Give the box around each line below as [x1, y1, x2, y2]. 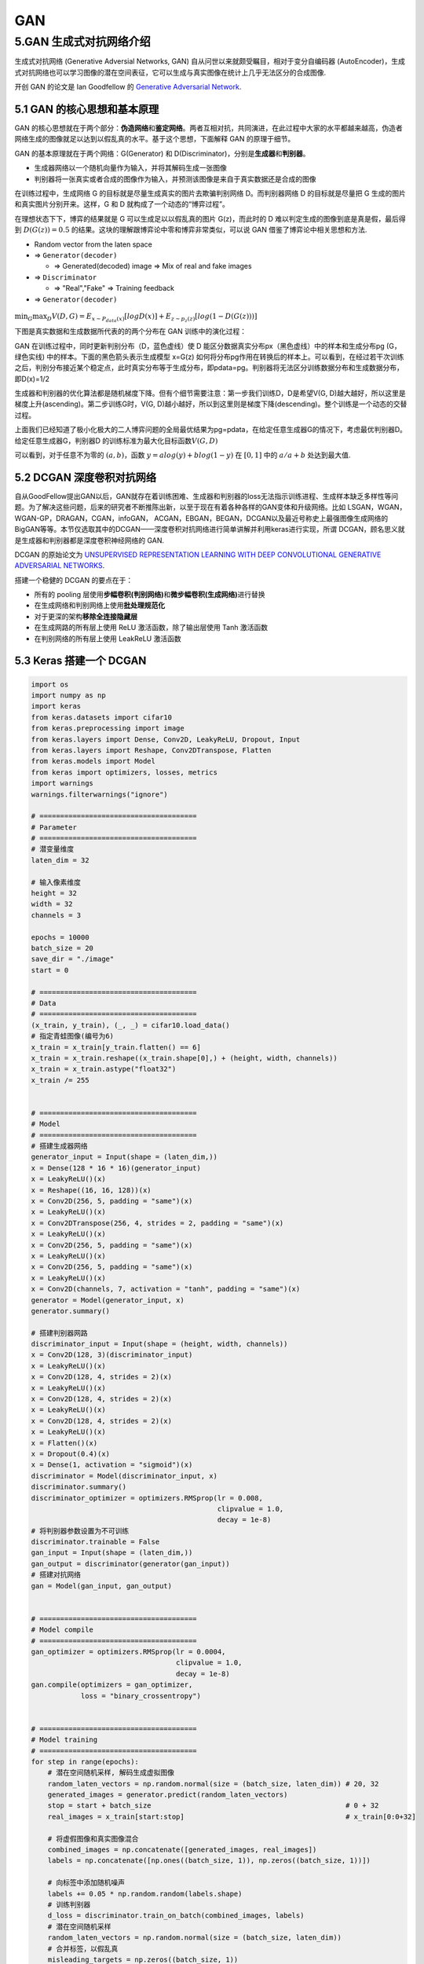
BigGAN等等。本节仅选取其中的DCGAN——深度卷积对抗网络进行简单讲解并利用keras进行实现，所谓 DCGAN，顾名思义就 [14, 525, 405, 534]
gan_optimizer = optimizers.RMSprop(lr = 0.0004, [31, 1647, 226, 1656]
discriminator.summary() [31, 1482, 127, 1492]
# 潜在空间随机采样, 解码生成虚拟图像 [47, 1768, 175, 1777]
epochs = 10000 [31, 933, 90, 942]
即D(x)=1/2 [14, 374, 50, 383]
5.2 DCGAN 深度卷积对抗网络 [14, 471, 157, 484]
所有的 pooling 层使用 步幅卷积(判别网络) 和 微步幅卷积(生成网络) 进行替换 [34, 590, 265, 599]
